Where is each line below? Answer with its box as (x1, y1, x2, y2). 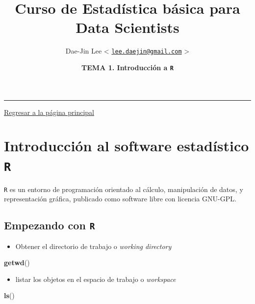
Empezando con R (4, 218, 95, 233)
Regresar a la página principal (4, 107, 94, 117)
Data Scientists (76, 17, 179, 37)
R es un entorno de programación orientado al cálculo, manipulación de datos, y (4, 184, 243, 194)
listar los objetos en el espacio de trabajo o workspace (15, 274, 176, 284)
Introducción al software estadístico (4, 136, 249, 156)
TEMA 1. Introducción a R (81, 62, 174, 72)
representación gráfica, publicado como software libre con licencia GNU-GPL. (4, 193, 236, 204)
